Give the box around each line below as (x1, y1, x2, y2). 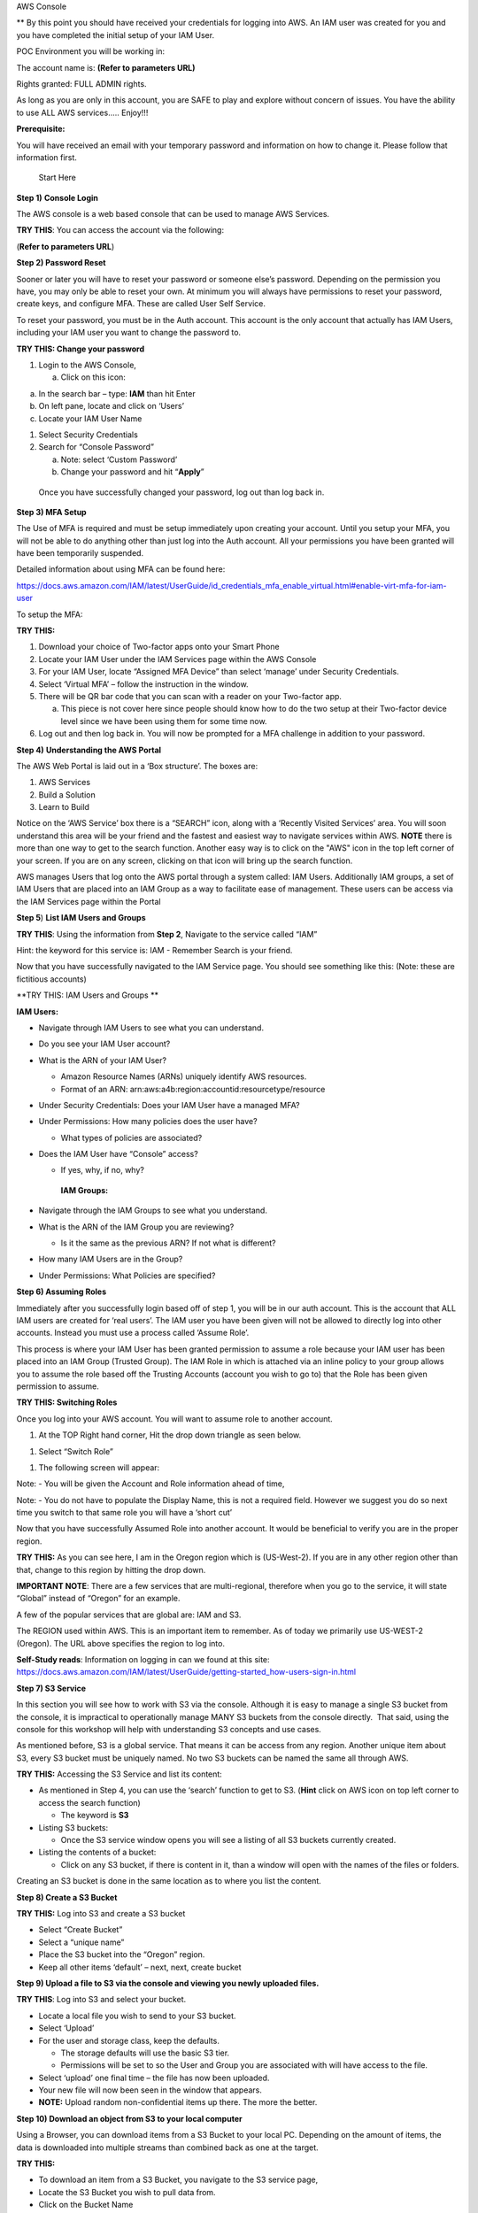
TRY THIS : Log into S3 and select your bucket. (16, 1994, 187, 2005)
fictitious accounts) (16, 974, 88, 984)
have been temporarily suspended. (16, 548, 144, 559)
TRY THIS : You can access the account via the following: (16, 225, 225, 235)
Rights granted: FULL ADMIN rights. (16, 78, 147, 89)
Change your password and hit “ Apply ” (60, 467, 204, 477)
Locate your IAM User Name (38, 413, 143, 424)
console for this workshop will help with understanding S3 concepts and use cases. (16, 1723, 322, 1734)
